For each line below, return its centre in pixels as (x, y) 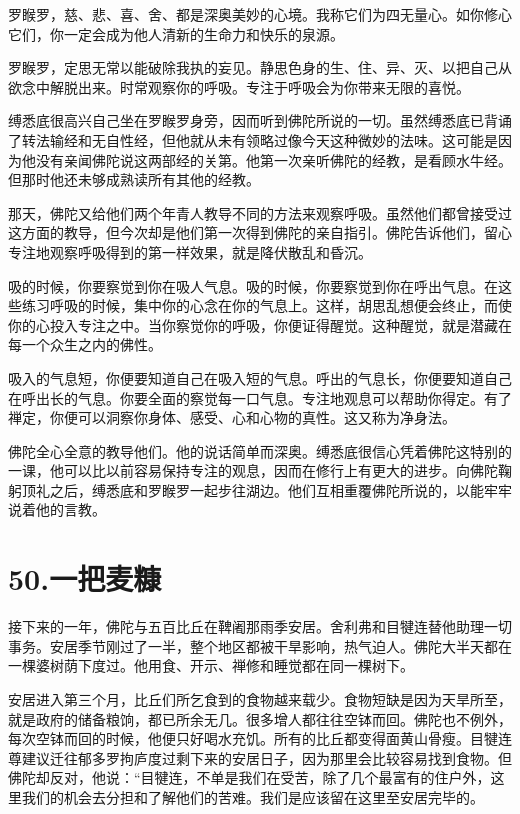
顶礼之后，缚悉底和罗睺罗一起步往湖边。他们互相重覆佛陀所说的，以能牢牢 (266, 489)
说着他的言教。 (57, 509)
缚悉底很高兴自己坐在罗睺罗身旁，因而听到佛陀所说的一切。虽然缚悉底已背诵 (260, 120)
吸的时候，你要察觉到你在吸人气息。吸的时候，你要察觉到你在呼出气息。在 (253, 285)
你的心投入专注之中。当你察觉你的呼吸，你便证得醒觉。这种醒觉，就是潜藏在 (260, 324)
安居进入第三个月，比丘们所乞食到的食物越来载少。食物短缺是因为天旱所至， (260, 698)
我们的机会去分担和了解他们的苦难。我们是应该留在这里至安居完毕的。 (252, 796)
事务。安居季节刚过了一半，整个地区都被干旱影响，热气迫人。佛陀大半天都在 (260, 645)
